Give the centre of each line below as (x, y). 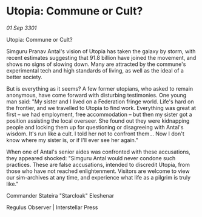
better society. (24, 77)
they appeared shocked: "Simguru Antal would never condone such (91, 158)
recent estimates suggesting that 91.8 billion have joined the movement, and (101, 57)
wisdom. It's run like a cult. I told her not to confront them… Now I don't (95, 134)
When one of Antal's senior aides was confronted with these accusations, (99, 152)
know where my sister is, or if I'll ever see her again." (72, 140)
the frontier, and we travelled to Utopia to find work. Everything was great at (101, 108)
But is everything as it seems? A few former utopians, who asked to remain (100, 88)
